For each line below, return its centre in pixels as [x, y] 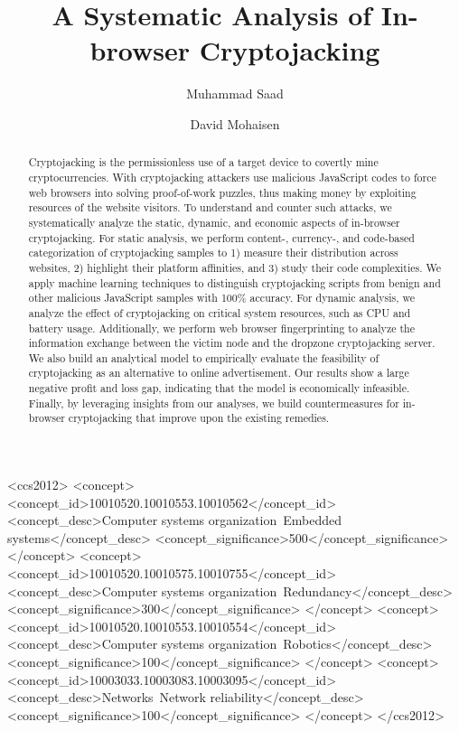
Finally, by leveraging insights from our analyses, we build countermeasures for [214, 403]
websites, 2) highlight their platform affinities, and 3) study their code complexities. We [235, 267]
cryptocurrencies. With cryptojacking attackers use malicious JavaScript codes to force [232, 177]
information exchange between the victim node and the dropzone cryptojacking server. [232, 343]
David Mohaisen [235, 123]
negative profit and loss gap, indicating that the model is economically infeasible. [219, 388]
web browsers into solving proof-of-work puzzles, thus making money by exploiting [222, 192]
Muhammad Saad [235, 94]
